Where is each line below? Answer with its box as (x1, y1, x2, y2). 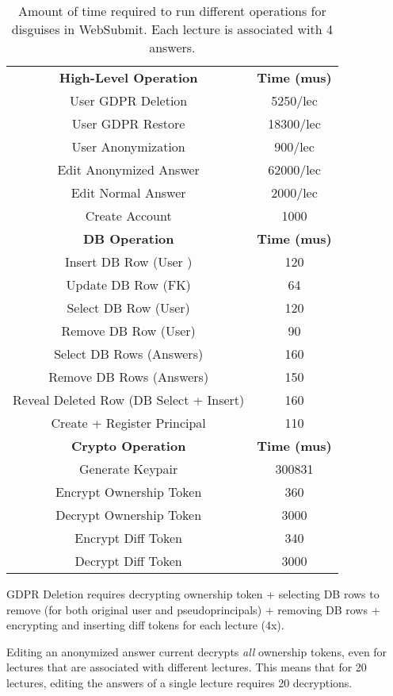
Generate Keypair (79, 460, 178, 478)
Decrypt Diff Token (74, 552, 182, 570)
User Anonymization (71, 137, 185, 156)
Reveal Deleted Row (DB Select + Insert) (13, 390, 245, 409)
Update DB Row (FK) (66, 275, 191, 294)
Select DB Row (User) (67, 298, 190, 317)
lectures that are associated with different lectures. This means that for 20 (6, 659, 367, 675)
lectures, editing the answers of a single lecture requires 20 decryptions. (6, 674, 353, 690)
